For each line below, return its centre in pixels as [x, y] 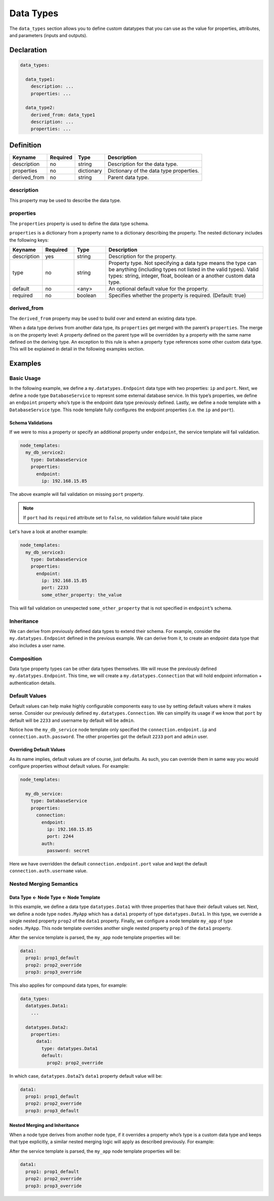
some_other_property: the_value [81, 595]
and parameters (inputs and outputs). [48, 35]
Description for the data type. [143, 164]
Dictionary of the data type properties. [153, 171]
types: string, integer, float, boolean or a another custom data [182, 276]
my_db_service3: [46, 552]
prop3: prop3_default [53, 1111]
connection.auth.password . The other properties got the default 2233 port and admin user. [109, 737]
